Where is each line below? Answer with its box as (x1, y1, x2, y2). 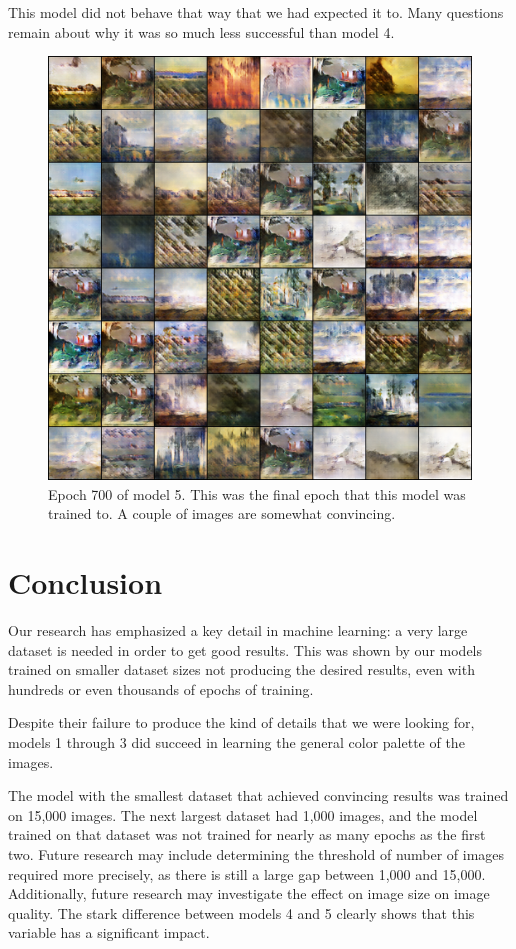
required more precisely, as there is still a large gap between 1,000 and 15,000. (8, 863, 486, 884)
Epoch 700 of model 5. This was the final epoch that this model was (48, 483, 466, 504)
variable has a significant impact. (8, 922, 210, 943)
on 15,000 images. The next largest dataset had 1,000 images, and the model (8, 804, 478, 825)
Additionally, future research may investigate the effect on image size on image (8, 883, 490, 904)
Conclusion (8, 562, 163, 603)
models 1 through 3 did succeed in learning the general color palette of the (8, 732, 465, 753)
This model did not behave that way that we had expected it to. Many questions (8, 2, 504, 22)
